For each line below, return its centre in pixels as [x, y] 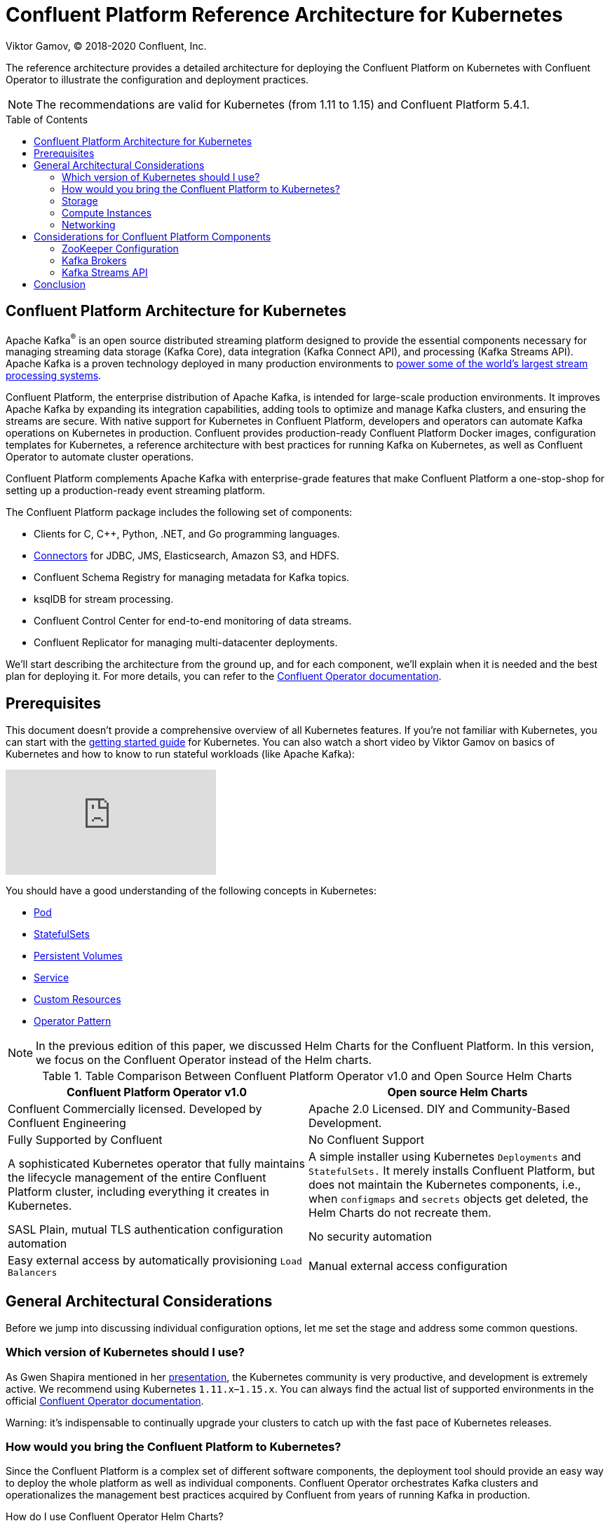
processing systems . [54, 376]
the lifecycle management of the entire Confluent [137, 1178]
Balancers [33, 1273]
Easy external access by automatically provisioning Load [155, 1261]
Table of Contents [47, 119]
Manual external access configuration [408, 1266]
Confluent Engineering [67, 1123]
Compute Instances [107, 212]
